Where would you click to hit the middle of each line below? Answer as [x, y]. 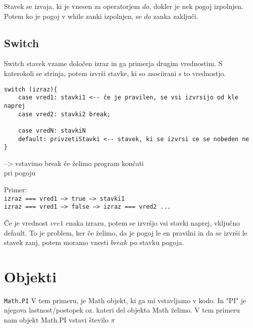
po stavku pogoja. [157, 242]
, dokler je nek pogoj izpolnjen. [196, 6]
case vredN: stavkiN [52, 130]
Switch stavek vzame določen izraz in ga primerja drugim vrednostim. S [113, 63]
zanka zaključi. [176, 16]
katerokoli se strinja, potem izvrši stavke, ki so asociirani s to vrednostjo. [115, 73]
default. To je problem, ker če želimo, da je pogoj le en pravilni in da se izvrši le [126, 232]
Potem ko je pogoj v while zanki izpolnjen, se [73, 16]
